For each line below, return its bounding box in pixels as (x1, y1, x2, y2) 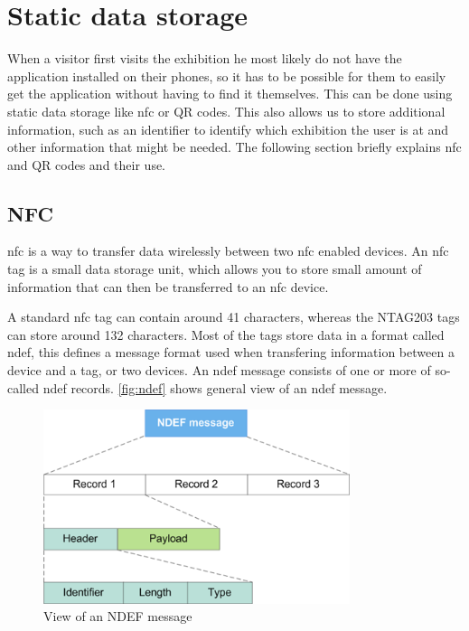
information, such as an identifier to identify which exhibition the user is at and (7, 119, 449, 138)
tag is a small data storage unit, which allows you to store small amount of (7, 259, 422, 278)
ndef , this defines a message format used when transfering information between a (7, 343, 455, 362)
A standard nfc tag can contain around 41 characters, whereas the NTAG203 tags (7, 307, 460, 326)
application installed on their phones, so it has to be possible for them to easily (7, 66, 446, 85)
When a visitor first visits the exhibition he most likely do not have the (7, 49, 402, 68)
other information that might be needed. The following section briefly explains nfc (7, 137, 462, 156)
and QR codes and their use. (7, 155, 165, 174)
